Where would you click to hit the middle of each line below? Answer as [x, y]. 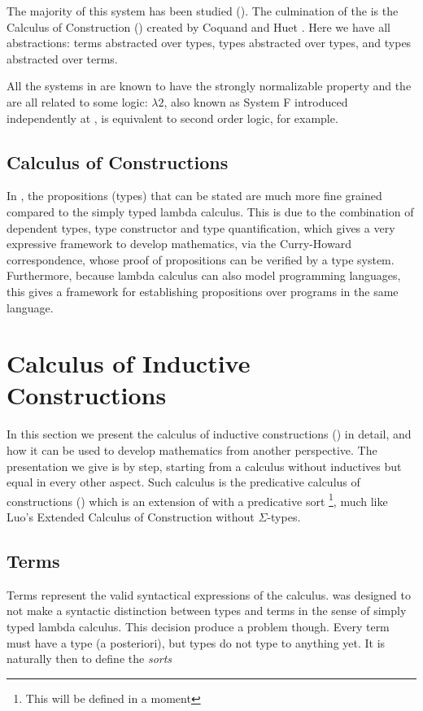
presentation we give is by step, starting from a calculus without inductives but [204, 466]
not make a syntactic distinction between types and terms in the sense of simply [207, 611]
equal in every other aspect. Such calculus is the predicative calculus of [183, 482]
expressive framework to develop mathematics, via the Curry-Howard [179, 244]
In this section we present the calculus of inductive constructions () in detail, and [209, 434]
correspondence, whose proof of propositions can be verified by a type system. [201, 259]
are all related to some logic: [77, 101]
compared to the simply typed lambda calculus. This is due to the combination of [210, 211]
